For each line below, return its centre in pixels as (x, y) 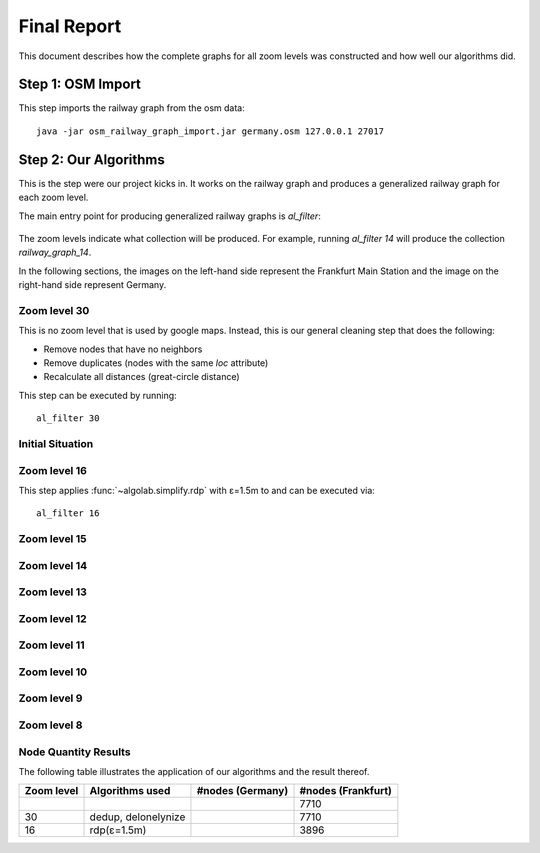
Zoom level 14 (53, 565)
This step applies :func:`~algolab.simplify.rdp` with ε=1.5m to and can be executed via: (196, 490)
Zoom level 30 (54, 310)
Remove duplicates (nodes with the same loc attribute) (156, 363)
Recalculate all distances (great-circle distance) (141, 377)
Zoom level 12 (52, 618)
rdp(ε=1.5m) (118, 830)
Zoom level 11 (51, 645)
